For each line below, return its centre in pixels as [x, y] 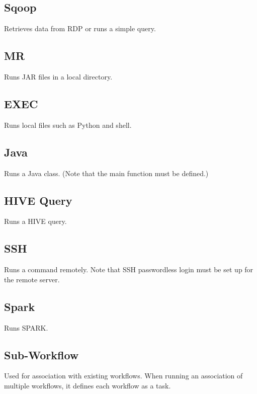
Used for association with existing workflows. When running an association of [123, 376]
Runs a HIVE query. [35, 221]
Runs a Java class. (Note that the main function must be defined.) [106, 173]
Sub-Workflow [41, 354]
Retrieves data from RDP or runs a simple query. [80, 28]
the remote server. [32, 279]
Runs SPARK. [26, 327]
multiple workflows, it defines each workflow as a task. [88, 385]
